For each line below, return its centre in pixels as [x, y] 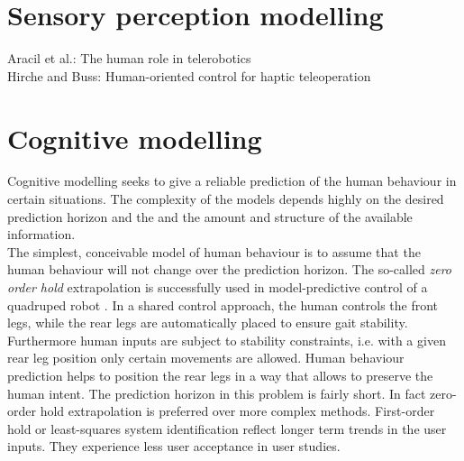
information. [41, 234]
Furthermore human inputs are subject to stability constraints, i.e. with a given [227, 340]
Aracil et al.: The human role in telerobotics [129, 58]
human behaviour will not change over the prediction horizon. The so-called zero [229, 269]
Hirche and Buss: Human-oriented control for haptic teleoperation [189, 75]
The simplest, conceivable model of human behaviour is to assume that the [214, 251]
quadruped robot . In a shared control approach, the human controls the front [223, 304]
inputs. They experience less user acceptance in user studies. [174, 446]
